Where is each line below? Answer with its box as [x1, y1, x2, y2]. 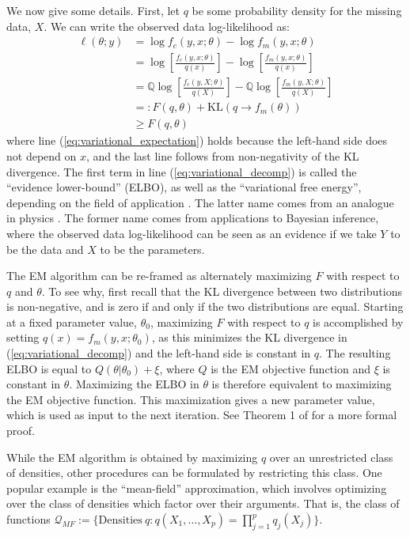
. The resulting [319, 345, 391, 361]
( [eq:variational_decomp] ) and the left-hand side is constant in [6, 345, 311, 361]
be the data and [6, 240, 84, 257]
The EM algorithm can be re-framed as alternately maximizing [6, 267, 312, 284]
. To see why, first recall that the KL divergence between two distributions [41, 282, 402, 299]
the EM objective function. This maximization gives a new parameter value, [6, 391, 375, 407]
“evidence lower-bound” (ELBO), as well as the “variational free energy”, [6, 179, 362, 195]
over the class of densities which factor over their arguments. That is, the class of [6, 495, 400, 512]
